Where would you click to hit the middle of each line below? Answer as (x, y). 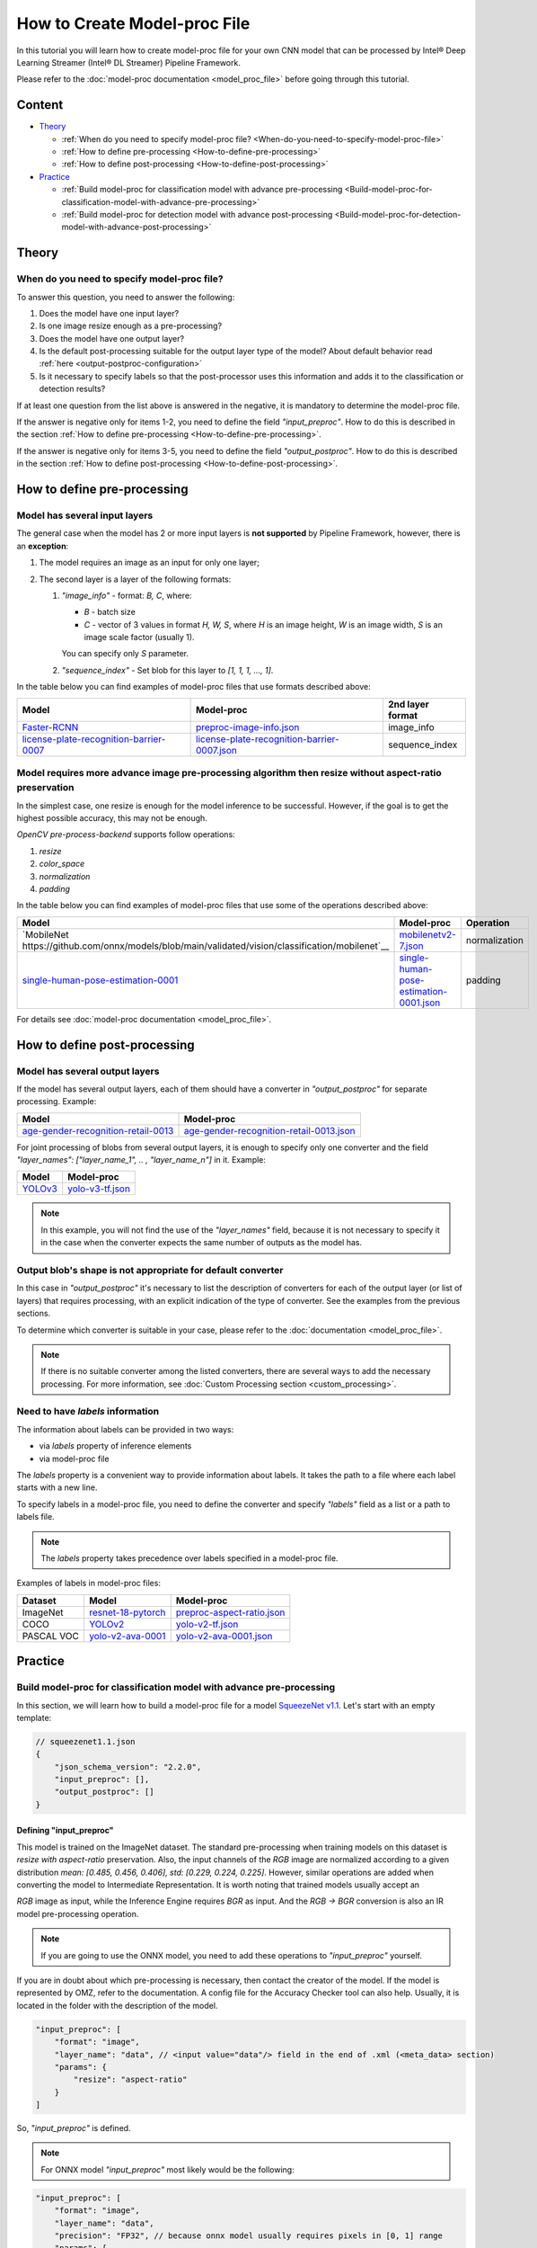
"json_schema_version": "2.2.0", (128, 1766)
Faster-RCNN (50, 727)
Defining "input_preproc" (65, 1831)
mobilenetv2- (428, 934)
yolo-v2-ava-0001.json (224, 1636)
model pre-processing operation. (78, 1913)
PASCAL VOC (51, 1636)
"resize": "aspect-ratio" (130, 2080)
